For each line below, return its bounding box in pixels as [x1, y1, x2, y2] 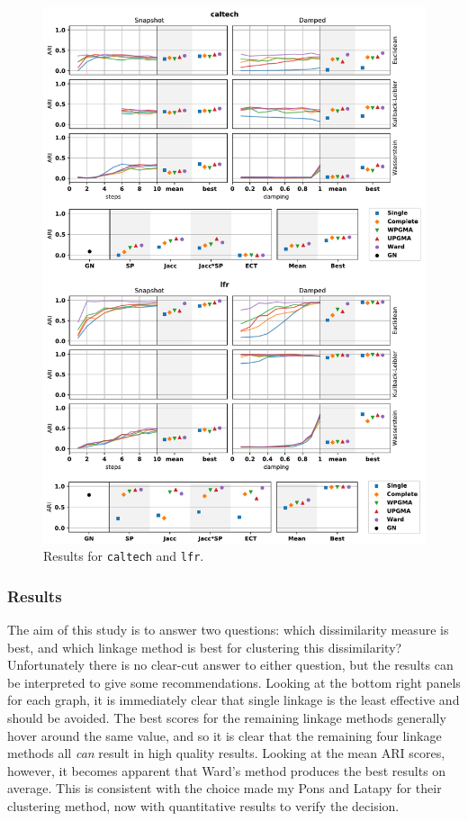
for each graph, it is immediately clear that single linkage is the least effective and [7, 690, 460, 709]
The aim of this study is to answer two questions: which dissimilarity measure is [7, 620, 449, 639]
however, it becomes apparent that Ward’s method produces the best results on [7, 761, 446, 780]
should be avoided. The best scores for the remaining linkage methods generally [7, 708, 446, 726]
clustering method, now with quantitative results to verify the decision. [7, 796, 400, 815]
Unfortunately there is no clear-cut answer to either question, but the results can [7, 655, 454, 674]
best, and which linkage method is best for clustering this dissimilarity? [7, 637, 402, 656]
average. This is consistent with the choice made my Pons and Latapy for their [7, 779, 442, 798]
